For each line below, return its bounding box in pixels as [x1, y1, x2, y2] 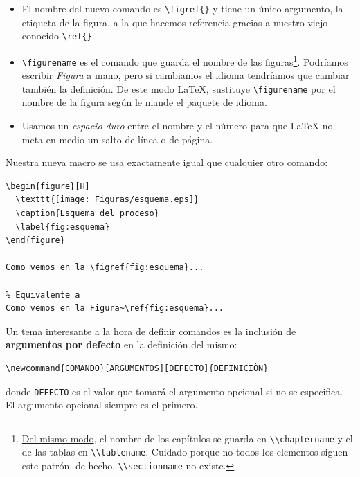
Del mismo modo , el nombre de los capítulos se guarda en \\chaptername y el [21, 431, 353, 445]
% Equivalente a [6, 289, 80, 300]
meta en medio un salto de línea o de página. [21, 132, 213, 146]
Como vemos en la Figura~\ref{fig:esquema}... [6, 303, 224, 314]
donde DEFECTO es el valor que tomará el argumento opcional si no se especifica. [6, 384, 343, 398]
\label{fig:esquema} [15, 222, 110, 232]
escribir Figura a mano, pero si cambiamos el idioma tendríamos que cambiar [21, 68, 350, 82]
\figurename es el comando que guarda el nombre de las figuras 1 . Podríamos [21, 52, 348, 69]
